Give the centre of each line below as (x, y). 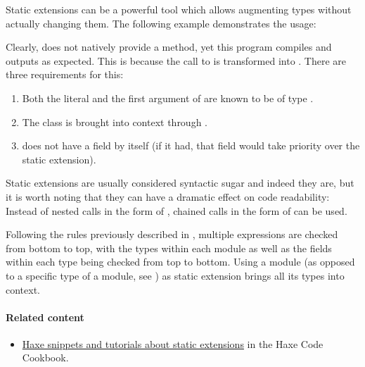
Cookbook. (45, 357)
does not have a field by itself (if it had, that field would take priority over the (191, 145)
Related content (45, 317)
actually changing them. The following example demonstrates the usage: (161, 23)
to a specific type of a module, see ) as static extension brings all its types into (175, 275)
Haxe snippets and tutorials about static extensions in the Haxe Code (173, 343)
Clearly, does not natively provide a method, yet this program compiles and (169, 47)
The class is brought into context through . (115, 122)
